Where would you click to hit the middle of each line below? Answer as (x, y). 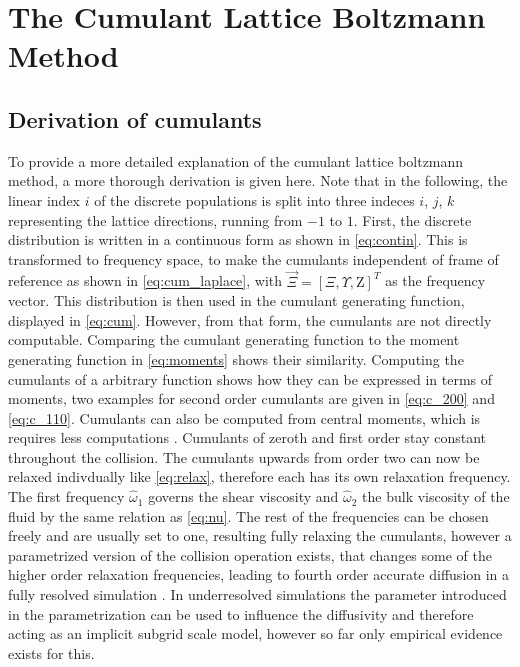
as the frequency (435, 280)
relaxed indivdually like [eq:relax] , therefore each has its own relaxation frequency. (259, 476)
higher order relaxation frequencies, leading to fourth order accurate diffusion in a (259, 574)
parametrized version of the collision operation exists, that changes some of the (250, 554)
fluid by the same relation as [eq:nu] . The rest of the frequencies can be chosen (248, 515)
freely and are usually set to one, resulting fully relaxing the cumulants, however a (260, 535)
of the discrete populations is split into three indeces (254, 199)
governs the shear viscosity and (243, 496)
